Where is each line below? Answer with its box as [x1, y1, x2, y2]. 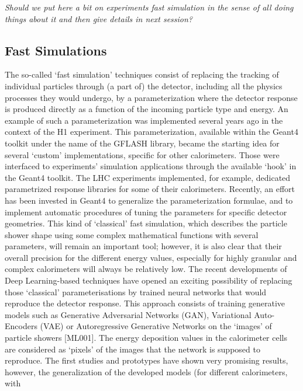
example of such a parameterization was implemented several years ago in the [5, 114, 283, 126]
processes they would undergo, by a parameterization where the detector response [5, 91, 298, 103]
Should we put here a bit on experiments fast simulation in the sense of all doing [5, 1, 294, 13]
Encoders [5, 320, 37, 332]
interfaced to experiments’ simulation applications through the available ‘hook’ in [5, 160, 297, 172]
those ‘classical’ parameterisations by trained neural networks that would [5, 285, 267, 298]
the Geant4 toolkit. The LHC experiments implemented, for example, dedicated [5, 171, 291, 183]
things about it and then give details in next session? [5, 12, 193, 25]
